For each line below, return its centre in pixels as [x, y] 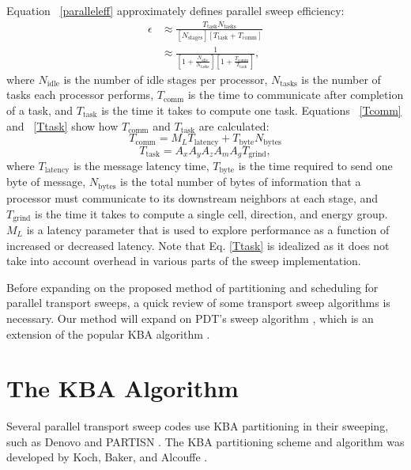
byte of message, [46, 182]
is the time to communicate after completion [296, 95]
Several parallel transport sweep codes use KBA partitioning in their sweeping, [198, 426]
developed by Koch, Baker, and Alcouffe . [107, 457]
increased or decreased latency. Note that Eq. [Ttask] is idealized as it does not [198, 245]
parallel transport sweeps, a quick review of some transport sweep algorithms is [198, 303]
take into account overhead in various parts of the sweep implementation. [184, 261]
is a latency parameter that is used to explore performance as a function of [208, 229]
